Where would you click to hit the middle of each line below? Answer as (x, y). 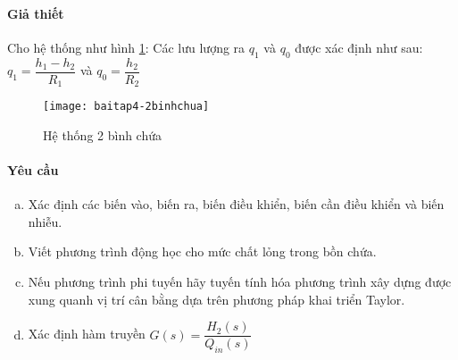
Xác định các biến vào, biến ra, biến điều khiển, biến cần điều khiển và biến (236, 204)
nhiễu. (45, 221)
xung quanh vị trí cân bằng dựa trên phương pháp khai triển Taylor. (217, 299)
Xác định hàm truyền (87, 334)
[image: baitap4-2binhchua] (126, 107)
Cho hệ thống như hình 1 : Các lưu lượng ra (126, 47)
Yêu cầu (33, 169)
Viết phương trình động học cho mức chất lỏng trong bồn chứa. (202, 251)
